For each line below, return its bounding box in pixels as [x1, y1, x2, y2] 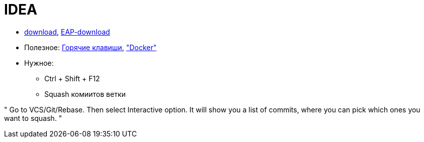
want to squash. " [4, 113, 62, 122]
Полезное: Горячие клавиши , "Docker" [24, 43, 157, 52]
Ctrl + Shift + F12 [44, 74, 100, 83]
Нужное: [24, 58, 54, 67]
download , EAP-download [24, 27, 110, 36]
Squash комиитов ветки [44, 89, 126, 98]
